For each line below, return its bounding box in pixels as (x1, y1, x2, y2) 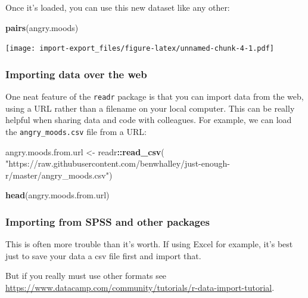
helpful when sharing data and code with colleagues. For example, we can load (5, 113, 292, 126)
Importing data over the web (5, 66, 147, 81)
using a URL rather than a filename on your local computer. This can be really (5, 102, 295, 114)
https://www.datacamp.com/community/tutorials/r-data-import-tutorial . (5, 281, 275, 293)
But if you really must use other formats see (5, 269, 167, 282)
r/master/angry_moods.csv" (5, 168, 109, 181)
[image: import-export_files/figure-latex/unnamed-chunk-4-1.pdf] (5, 44, 275, 53)
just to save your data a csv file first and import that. (5, 249, 201, 262)
